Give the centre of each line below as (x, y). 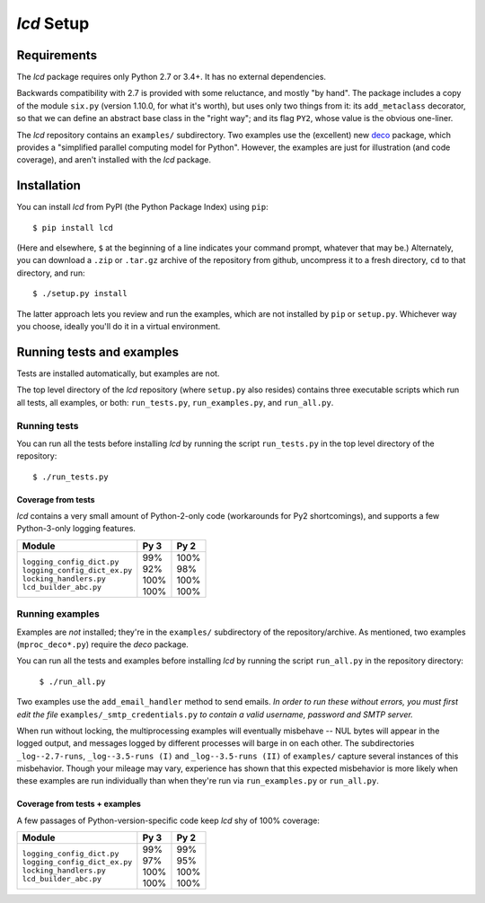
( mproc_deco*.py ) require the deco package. (102, 644)
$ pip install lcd (73, 228)
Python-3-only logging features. (76, 529)
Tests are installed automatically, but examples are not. (118, 373)
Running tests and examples (98, 351)
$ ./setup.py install (80, 294)
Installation (48, 185)
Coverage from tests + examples (79, 804)
